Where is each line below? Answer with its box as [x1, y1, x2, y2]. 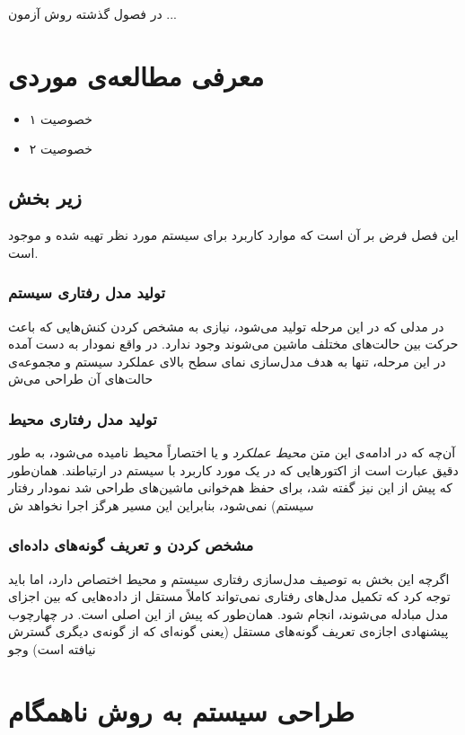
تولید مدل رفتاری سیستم [8, 281, 165, 304]
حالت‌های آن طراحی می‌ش [8, 369, 154, 388]
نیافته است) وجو [8, 640, 96, 659]
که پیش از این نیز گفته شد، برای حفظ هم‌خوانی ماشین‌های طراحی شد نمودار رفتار [8, 478, 452, 497]
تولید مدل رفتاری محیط [8, 407, 157, 429]
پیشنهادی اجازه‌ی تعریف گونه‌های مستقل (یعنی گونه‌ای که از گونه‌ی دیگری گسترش [8, 622, 449, 641]
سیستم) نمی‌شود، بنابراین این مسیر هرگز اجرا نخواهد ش [8, 495, 314, 514]
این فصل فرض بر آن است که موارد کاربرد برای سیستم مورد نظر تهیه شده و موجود [8, 226, 459, 244]
